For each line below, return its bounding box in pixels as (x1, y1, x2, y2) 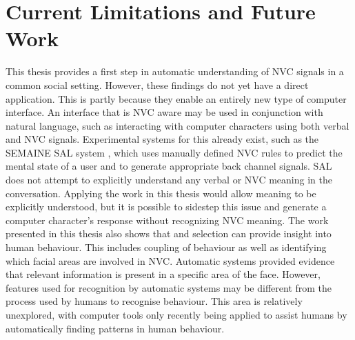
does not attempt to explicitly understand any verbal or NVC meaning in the (6, 172, 332, 187)
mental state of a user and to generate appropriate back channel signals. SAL (6, 159, 332, 173)
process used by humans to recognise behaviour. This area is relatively (6, 294, 303, 308)
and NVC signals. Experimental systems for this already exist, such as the (6, 132, 319, 146)
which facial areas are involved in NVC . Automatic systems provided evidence (6, 253, 335, 268)
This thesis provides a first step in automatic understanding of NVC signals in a (6, 64, 344, 79)
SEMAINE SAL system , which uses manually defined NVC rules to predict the (6, 145, 343, 159)
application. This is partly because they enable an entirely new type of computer (6, 91, 347, 106)
